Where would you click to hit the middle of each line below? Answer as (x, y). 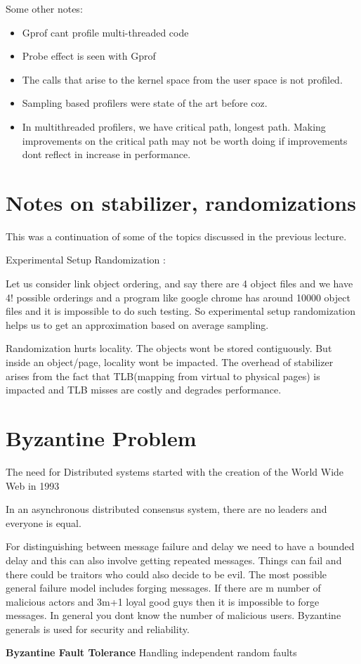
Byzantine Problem (101, 438)
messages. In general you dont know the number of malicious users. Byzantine (173, 615)
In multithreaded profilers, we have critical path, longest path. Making (174, 126)
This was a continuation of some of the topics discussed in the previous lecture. (176, 236)
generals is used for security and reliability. (98, 629)
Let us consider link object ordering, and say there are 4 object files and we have (179, 284)
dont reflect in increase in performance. (106, 154)
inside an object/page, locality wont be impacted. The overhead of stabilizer (170, 362)
